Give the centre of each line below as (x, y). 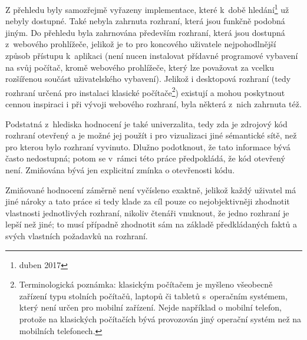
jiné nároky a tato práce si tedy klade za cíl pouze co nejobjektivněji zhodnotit (148, 201)
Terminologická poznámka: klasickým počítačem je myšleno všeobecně (146, 284)
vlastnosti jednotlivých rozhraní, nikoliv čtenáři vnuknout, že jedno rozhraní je (147, 212)
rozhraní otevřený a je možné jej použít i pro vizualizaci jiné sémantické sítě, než (151, 135)
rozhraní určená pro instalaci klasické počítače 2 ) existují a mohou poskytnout (145, 91)
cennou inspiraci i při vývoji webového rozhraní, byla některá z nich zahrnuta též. (153, 104)
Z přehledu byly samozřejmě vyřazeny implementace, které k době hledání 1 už (147, 9)
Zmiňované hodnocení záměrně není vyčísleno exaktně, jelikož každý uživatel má (151, 189)
